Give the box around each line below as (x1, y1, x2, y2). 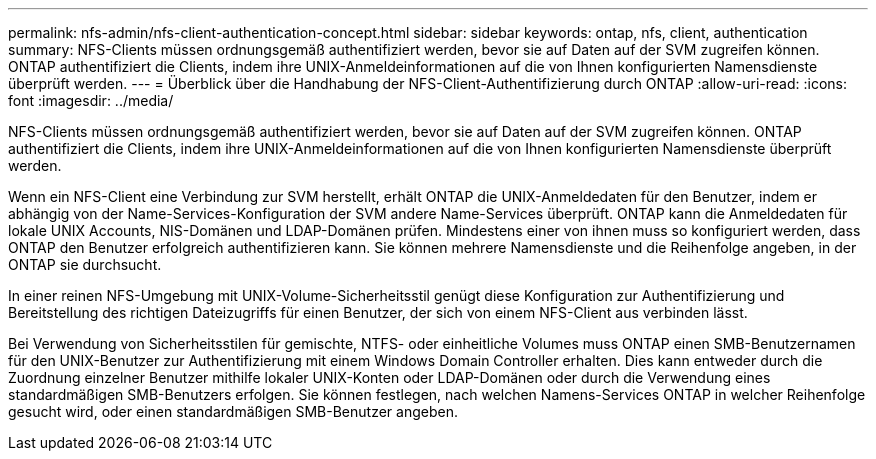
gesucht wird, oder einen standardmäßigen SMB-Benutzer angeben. (8, 403, 458, 420)
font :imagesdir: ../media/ (8, 92, 174, 109)
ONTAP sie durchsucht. (8, 256, 162, 273)
